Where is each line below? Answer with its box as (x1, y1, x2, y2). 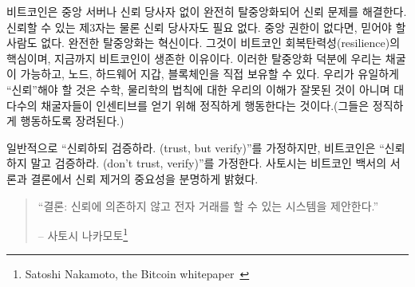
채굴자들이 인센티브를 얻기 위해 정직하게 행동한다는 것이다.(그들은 (41, 96, 370, 113)
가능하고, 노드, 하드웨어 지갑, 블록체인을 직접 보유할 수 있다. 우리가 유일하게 (20, 65, 399, 82)
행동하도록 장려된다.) (20, 112, 125, 129)
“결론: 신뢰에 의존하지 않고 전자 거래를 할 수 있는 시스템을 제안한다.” (38, 197, 379, 214)
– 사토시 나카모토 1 (38, 225, 128, 243)
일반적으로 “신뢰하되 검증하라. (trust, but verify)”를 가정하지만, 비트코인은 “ (6, 139, 385, 155)
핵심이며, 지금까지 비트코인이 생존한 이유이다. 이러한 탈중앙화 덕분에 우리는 (6, 49, 382, 66)
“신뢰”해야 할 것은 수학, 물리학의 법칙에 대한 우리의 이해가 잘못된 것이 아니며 (6, 81, 390, 97)
